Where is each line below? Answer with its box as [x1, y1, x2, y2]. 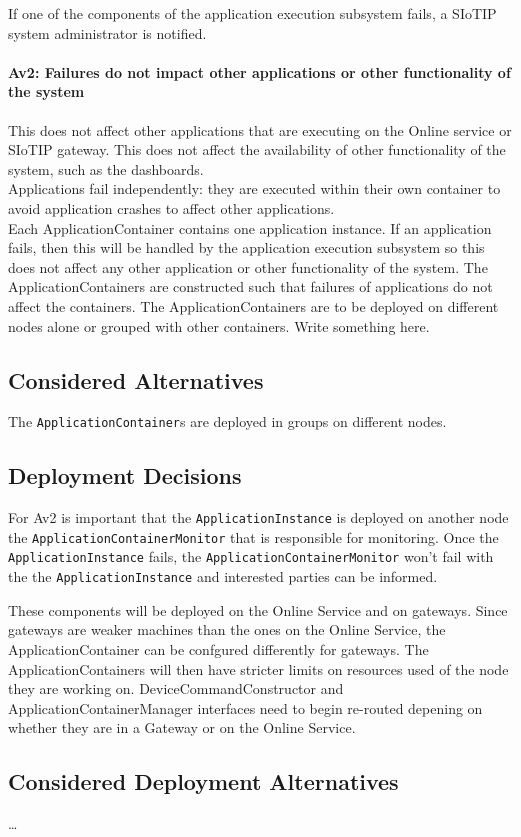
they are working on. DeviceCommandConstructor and [8, 678, 344, 699]
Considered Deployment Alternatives [8, 766, 399, 797]
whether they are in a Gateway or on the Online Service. [8, 717, 356, 738]
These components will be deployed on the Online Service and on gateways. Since [8, 599, 508, 620]
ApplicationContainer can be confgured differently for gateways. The [8, 638, 429, 659]
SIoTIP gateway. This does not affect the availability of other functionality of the [8, 139, 506, 160]
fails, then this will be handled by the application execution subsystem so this [8, 237, 485, 258]
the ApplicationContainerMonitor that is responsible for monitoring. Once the [8, 526, 499, 547]
